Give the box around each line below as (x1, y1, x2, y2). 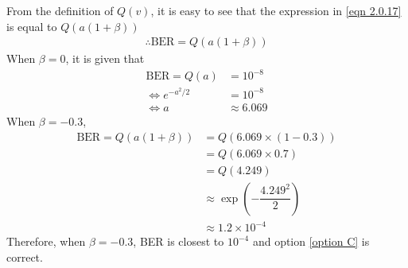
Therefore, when (6, 233, 86, 250)
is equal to (6, 17, 57, 34)
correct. (6, 248, 43, 265)
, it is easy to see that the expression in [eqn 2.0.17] (150, 2, 402, 18)
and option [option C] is (252, 233, 370, 250)
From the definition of (6, 2, 114, 18)
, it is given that (65, 50, 145, 67)
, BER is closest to (133, 233, 224, 250)
